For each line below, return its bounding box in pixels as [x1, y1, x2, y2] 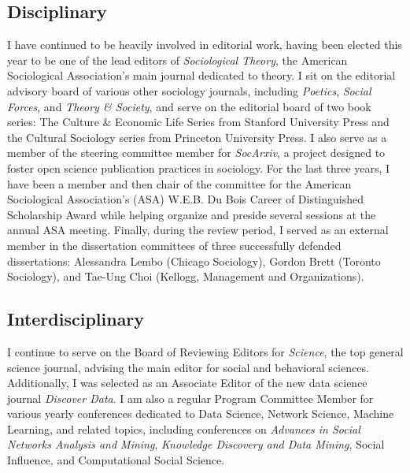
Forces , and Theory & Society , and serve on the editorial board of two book [7, 98, 371, 114]
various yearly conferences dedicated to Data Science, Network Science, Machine [7, 405, 394, 422]
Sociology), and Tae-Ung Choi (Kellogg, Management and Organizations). [7, 268, 364, 285]
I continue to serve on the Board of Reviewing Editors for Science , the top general [7, 343, 404, 359]
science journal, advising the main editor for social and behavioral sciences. [7, 359, 369, 375]
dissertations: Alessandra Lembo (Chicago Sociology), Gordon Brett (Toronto [7, 252, 381, 269]
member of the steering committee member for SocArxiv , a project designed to [7, 144, 386, 161]
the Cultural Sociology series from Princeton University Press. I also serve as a [7, 128, 387, 145]
